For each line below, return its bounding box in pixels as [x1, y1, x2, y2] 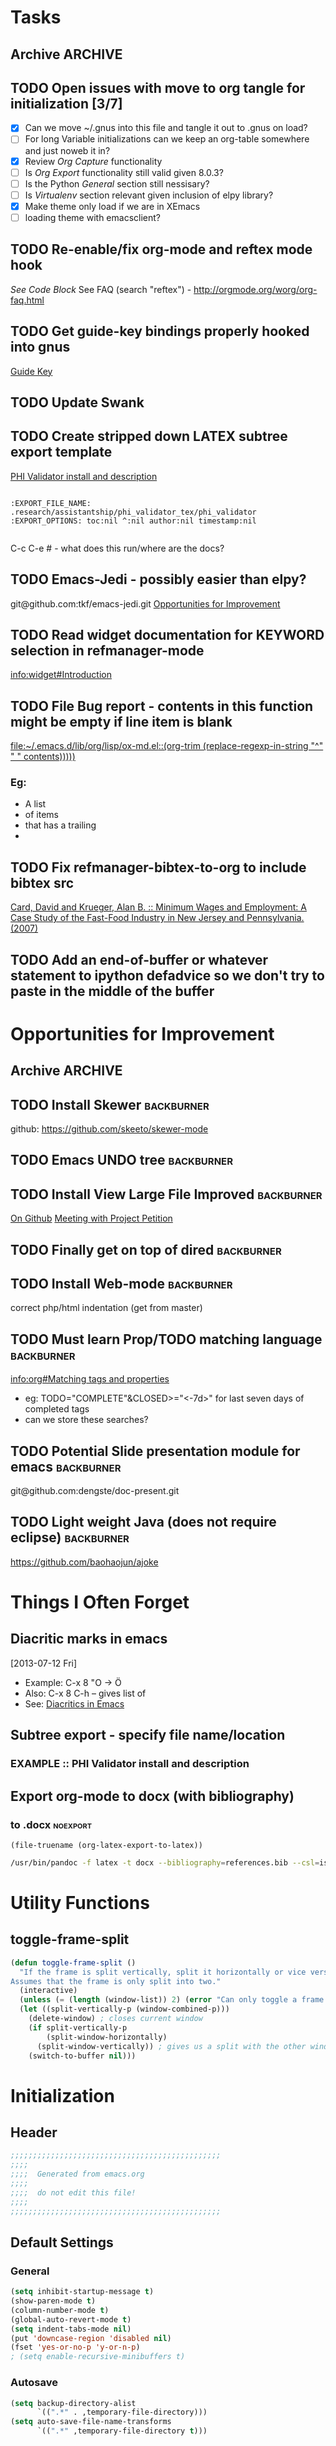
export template [10, 444, 113, 461]
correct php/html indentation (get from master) [10, 1302, 203, 1314]
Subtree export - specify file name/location [10, 1727, 286, 1744]
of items [24, 809, 59, 821]
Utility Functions [10, 1891, 150, 1914]
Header [10, 2124, 58, 2141]
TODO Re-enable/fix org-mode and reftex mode [10, 241, 313, 258]
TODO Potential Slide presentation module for [10, 1442, 301, 1460]
